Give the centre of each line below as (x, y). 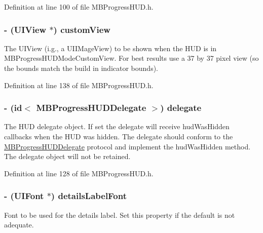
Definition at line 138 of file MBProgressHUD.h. (79, 85)
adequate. (19, 225)
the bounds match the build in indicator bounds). (81, 68)
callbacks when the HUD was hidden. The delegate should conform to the (119, 136)
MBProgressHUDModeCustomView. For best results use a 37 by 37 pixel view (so (131, 58)
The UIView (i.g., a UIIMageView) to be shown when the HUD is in (110, 48)
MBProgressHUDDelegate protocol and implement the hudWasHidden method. (127, 146)
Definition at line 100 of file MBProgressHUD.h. (79, 7)
